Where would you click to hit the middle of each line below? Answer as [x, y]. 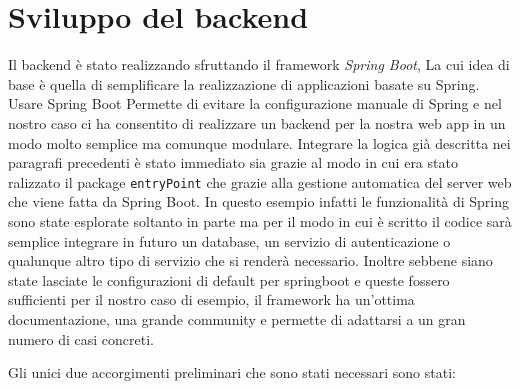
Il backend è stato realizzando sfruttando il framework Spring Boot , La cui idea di [259, 64]
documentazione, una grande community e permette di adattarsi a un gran [237, 318]
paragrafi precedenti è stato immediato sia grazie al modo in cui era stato [233, 162]
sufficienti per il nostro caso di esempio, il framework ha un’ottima [211, 299]
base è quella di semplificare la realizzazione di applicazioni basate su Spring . [244, 83]
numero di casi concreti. [81, 338]
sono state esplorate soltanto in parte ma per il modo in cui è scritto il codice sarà [260, 220]
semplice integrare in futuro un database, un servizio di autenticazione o [229, 240]
